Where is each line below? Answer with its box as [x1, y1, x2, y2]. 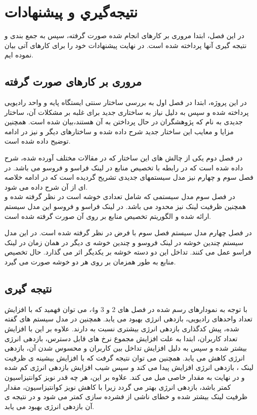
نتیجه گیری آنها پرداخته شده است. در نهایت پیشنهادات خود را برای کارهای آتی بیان [4, 40, 247, 50]
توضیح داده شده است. [4, 136, 71, 146]
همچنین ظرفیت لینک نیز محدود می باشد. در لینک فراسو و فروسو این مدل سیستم [4, 201, 246, 211]
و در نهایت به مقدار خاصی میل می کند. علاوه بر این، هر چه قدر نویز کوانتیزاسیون [4, 371, 245, 382]
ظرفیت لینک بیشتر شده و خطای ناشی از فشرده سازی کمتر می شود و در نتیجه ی [4, 391, 248, 402]
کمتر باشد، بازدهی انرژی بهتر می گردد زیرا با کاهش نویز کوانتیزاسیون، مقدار [4, 381, 231, 392]
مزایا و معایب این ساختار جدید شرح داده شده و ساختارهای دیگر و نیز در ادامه [4, 126, 234, 136]
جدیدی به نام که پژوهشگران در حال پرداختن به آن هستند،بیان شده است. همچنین [4, 116, 243, 127]
